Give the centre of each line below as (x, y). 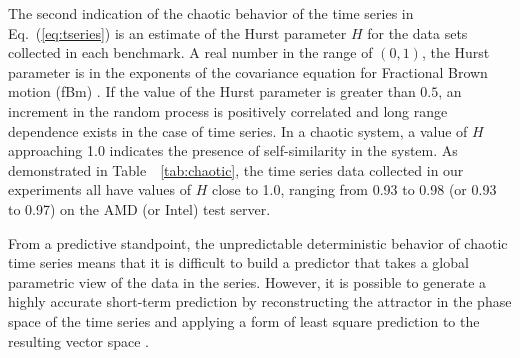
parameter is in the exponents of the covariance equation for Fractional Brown (248, 71)
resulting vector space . (79, 340)
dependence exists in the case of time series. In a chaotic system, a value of (238, 130)
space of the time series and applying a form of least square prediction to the (244, 320)
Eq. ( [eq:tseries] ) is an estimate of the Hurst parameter (177, 32)
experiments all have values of (99, 189)
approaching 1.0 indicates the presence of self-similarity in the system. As (233, 150)
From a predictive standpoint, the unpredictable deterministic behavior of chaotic (258, 242)
